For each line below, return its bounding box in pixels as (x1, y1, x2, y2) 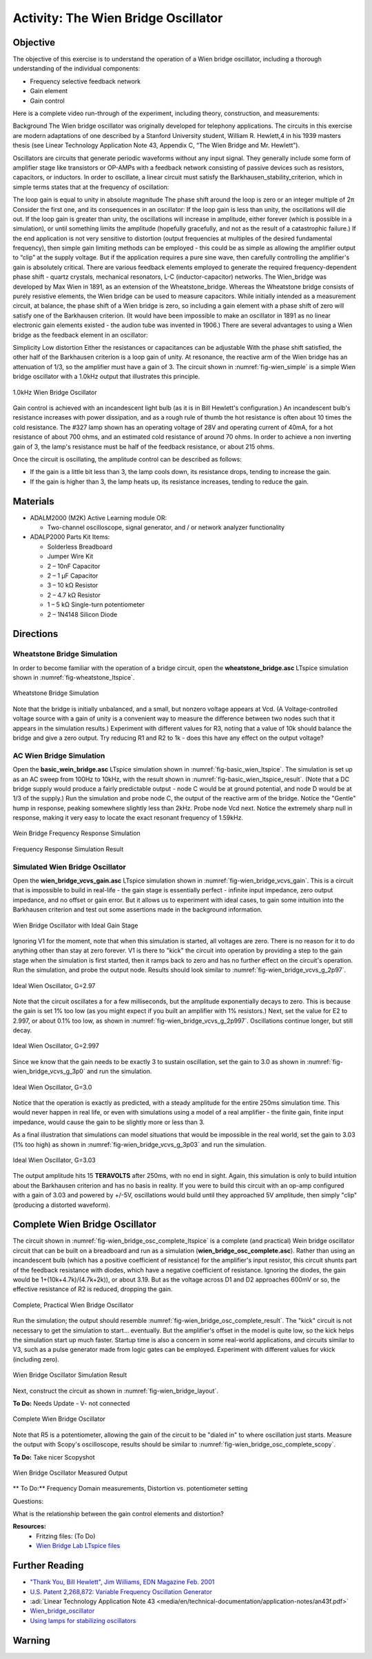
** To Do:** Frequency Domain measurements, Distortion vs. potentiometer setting (12, 1484, 248, 1493)
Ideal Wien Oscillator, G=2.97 (12, 981, 96, 990)
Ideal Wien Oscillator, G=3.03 (12, 1156, 96, 1164)
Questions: (12, 1497, 44, 1505)
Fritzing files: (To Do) (36, 1532, 96, 1540)
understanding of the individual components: (12, 64, 141, 72)
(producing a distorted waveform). (12, 1201, 110, 1209)
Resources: (12, 1522, 46, 1531)
